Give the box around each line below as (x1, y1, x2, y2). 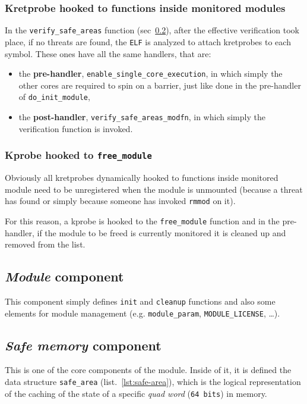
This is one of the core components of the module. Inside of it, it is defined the (5, 364, 292, 376)
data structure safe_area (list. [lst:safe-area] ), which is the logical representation (5, 375, 301, 388)
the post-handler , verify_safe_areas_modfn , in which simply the (18, 111, 265, 123)
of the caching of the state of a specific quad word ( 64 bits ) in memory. (5, 387, 267, 399)
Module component (5, 267, 124, 286)
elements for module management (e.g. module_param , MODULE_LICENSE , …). (5, 306, 280, 319)
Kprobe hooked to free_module (5, 148, 152, 162)
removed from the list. (5, 238, 86, 250)
